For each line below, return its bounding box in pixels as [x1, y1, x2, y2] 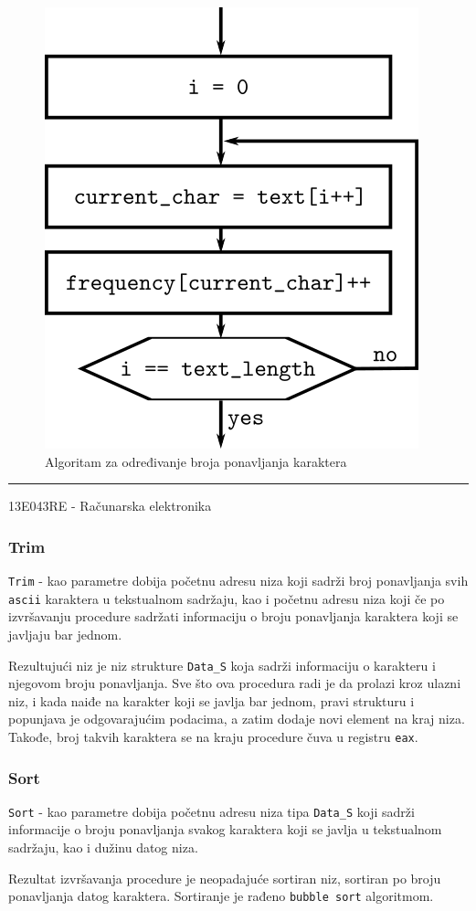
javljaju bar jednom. [8, 624, 122, 643]
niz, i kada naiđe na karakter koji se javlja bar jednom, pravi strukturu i [8, 691, 415, 710]
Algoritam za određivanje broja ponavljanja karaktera [45, 451, 347, 471]
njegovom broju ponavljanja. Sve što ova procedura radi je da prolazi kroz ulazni [8, 673, 461, 693]
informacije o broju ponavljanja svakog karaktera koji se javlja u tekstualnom [8, 820, 442, 839]
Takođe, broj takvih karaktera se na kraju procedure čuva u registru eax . [8, 726, 418, 746]
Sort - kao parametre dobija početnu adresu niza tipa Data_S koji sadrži [8, 801, 415, 821]
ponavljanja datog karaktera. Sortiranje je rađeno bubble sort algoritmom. [8, 886, 434, 906]
